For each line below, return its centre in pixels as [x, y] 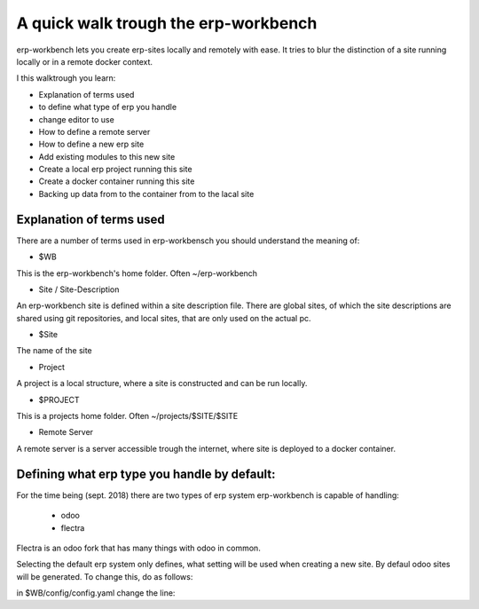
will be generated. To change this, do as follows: [105, 576]
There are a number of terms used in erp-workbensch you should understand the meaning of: [188, 241]
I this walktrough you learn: [66, 78]
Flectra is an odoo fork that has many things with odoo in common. [138, 548]
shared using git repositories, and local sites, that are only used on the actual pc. [164, 318]
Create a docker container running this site [117, 181]
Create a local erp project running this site [115, 170]
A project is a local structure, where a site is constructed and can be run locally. [162, 384]
